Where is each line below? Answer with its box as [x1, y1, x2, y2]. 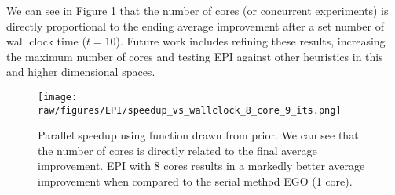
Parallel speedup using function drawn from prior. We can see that [38, 127, 359, 143]
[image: [38, 91, 78, 103]
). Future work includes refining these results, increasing [115, 33, 386, 49]
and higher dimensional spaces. [6, 63, 155, 80]
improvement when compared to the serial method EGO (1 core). [38, 173, 353, 190]
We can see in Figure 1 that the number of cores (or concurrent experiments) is [6, 2, 389, 18]
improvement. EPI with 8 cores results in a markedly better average [38, 157, 365, 174]
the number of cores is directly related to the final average [38, 142, 317, 158]
